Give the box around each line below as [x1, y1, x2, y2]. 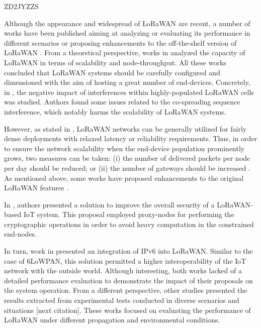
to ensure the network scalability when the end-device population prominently [4, 143, 245, 153]
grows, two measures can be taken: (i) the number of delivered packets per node [4, 153, 250, 163]
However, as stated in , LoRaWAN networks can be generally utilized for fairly [4, 123, 247, 134]
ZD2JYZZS [4, 1, 39, 11]
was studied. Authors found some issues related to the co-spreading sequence [4, 96, 240, 107]
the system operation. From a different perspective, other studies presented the [4, 285, 247, 295]
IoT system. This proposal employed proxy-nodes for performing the [23, 209, 234, 220]
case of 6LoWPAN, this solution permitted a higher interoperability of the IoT [4, 255, 246, 266]
